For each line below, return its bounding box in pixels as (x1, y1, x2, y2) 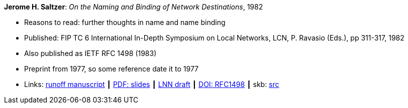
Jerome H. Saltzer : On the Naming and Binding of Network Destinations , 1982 (4, 2, 263, 11)
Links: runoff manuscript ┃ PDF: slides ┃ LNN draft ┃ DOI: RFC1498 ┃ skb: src (24, 80, 279, 88)
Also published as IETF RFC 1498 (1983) (24, 49, 157, 57)
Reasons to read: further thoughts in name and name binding (24, 18, 226, 26)
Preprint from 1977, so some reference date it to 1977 (24, 64, 199, 73)
